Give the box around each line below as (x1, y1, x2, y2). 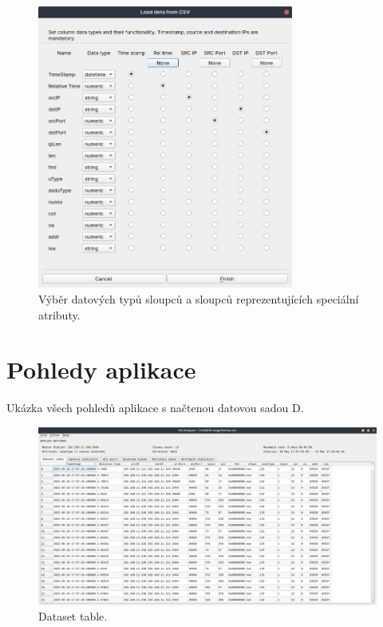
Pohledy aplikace (6, 353, 196, 386)
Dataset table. (38, 608, 108, 625)
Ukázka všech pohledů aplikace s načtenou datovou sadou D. (6, 399, 304, 416)
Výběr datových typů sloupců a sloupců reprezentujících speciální (38, 290, 359, 307)
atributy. (38, 306, 81, 323)
